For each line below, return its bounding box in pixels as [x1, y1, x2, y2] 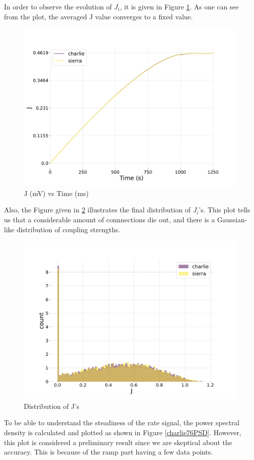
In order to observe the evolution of [4, 1, 112, 11]
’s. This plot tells [198, 204, 251, 215]
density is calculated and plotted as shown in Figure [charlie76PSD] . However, [4, 427, 242, 437]
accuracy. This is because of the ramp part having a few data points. [4, 447, 213, 457]
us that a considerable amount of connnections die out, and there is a [4, 214, 215, 224]
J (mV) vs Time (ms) [24, 188, 89, 198]
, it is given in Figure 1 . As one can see [120, 1, 239, 11]
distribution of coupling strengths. [16, 224, 121, 234]
